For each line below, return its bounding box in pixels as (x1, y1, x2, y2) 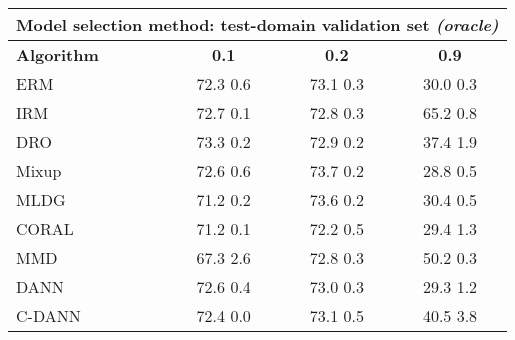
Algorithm (16, 43, 99, 66)
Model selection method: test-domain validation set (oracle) (16, 13, 499, 36)
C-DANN (16, 304, 81, 327)
